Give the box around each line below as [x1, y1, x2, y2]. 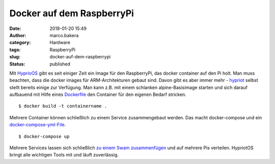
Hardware [49, 40, 71, 46]
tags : [9, 46, 21, 53]
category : [9, 40, 31, 46]
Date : [9, 25, 21, 31]
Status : [9, 61, 25, 67]
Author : [9, 32, 26, 38]
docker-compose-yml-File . [9, 122, 66, 128]
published [49, 61, 71, 67]
